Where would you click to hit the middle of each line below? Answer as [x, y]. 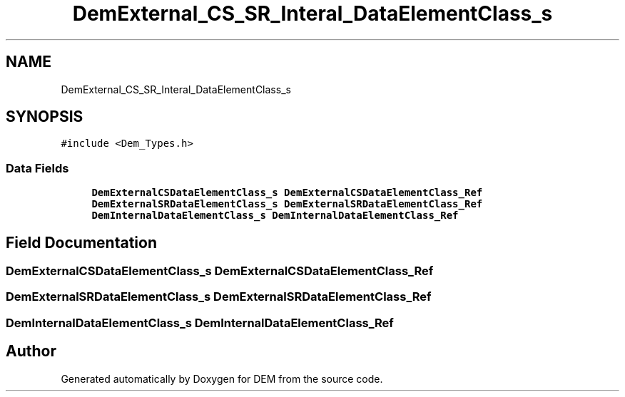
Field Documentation [81, 242]
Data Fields [37, 168]
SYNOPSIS [45, 117]
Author [31, 351]
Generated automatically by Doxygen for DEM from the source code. [222, 378]
